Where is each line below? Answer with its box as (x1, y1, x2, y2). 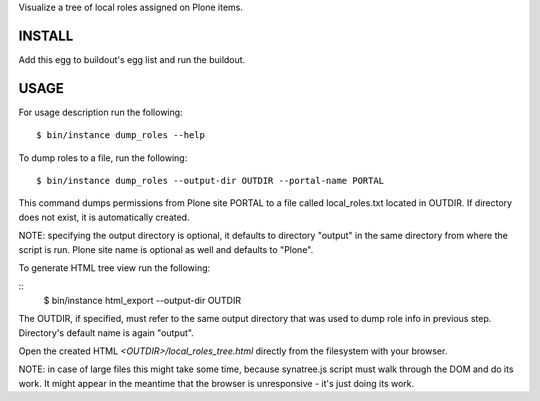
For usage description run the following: (18, 106, 184, 118)
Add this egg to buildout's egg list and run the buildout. (18, 53, 246, 65)
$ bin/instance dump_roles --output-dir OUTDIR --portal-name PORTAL (36, 175, 385, 186)
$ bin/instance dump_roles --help (36, 130, 205, 141)
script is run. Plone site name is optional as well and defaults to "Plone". (18, 243, 314, 255)
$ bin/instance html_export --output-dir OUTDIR (43, 294, 242, 306)
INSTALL (18, 27, 74, 44)
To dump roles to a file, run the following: (18, 151, 188, 164)
